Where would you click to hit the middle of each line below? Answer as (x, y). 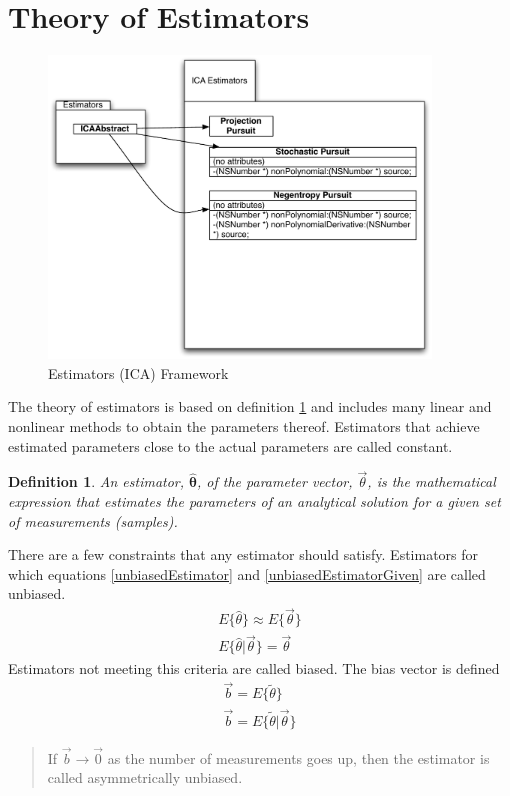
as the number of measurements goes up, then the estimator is (298, 757)
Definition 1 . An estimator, (96, 481)
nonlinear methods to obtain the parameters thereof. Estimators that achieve (244, 426)
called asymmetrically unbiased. (145, 777)
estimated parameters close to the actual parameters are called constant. (230, 445)
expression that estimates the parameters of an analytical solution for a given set (254, 501)
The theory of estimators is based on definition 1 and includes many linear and (250, 406)
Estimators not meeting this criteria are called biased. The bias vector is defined (254, 667)
